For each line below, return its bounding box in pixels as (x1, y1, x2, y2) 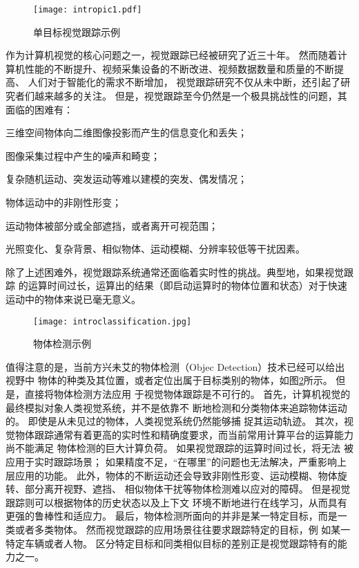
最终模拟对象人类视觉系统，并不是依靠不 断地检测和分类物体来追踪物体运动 (6, 400, 347, 414)
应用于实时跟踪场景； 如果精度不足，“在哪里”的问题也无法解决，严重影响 (6, 454, 337, 468)
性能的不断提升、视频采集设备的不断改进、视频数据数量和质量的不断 (24, 61, 334, 75)
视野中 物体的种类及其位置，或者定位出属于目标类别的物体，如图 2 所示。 (6, 373, 333, 387)
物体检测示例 (33, 336, 91, 351)
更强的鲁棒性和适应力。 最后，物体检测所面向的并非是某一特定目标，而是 (6, 509, 338, 523)
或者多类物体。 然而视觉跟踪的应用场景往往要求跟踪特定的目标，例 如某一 (14, 522, 351, 536)
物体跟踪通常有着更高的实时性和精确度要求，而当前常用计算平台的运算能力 (14, 427, 353, 441)
